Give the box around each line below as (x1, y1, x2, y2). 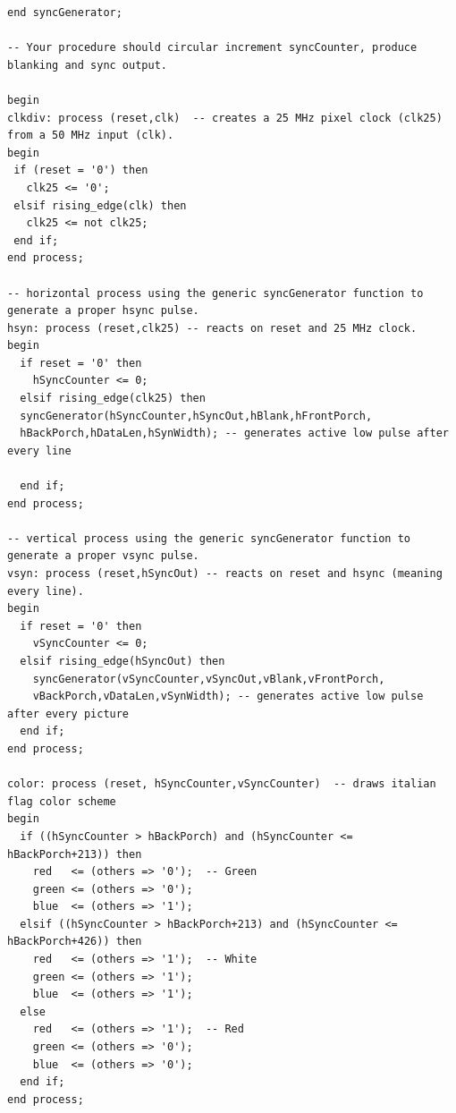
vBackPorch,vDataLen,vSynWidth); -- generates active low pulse (32, 690, 424, 703)
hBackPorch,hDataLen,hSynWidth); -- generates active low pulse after (20, 427, 449, 440)
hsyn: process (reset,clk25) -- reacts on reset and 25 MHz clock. (7, 321, 418, 335)
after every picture (7, 707, 130, 720)
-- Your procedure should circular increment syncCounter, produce (7, 41, 418, 55)
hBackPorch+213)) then (7, 847, 142, 861)
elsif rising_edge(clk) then (13, 199, 187, 212)
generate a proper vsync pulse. (7, 549, 199, 563)
